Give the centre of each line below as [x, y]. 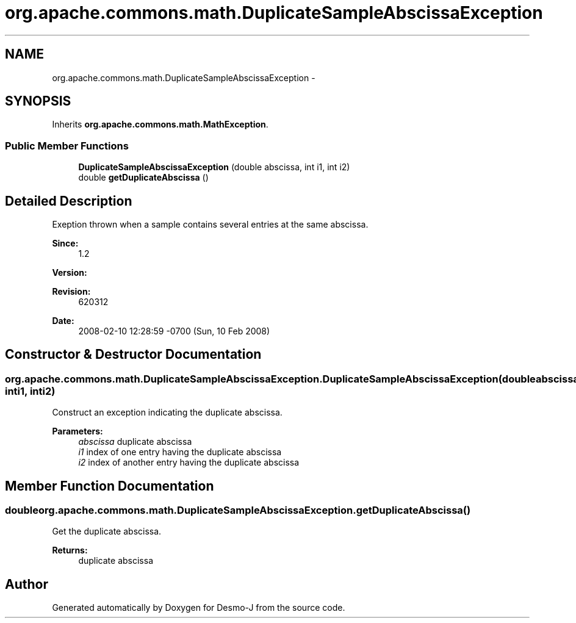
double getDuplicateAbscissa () [143, 178]
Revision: [71, 292]
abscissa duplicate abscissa [135, 442]
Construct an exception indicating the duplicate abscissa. [167, 412]
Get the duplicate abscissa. [107, 531]
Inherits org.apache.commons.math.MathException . [160, 124]
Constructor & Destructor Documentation [133, 355]
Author [27, 584]
